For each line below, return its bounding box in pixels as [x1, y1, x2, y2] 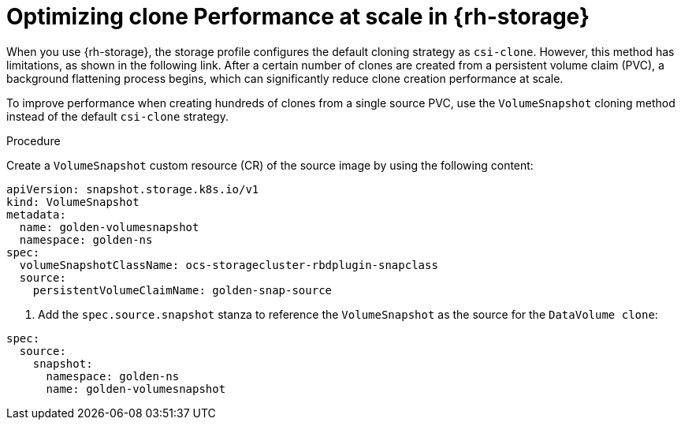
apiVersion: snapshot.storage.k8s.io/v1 [6, 182, 259, 196]
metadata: [6, 207, 66, 221]
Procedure [6, 133, 61, 148]
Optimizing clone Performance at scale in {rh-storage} [6, 3, 590, 30]
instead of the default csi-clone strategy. [6, 109, 229, 123]
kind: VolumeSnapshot [6, 195, 140, 208]
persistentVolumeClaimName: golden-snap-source [32, 283, 333, 297]
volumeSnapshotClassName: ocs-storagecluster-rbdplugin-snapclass [19, 258, 438, 271]
